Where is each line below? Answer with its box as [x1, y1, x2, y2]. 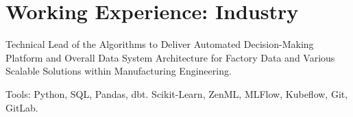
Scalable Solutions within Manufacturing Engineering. [5, 64, 232, 78]
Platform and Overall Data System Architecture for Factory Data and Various [5, 50, 335, 64]
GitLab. [5, 100, 38, 114]
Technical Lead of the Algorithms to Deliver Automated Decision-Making [5, 37, 314, 51]
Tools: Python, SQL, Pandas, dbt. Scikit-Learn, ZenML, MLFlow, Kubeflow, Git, [5, 86, 348, 101]
